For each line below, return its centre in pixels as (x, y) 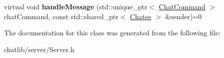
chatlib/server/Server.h (39, 49)
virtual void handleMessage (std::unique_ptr (76, 6)
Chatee (141, 16)
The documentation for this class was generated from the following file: (112, 33)
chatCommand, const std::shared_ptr (61, 16)
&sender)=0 (183, 16)
